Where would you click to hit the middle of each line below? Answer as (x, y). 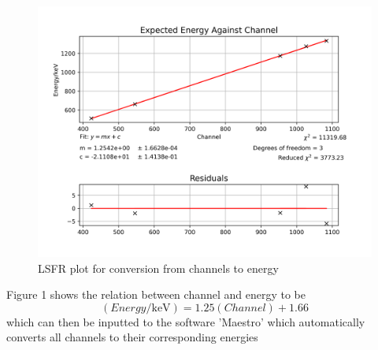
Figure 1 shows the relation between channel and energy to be (156, 294)
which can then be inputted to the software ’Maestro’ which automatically (186, 321)
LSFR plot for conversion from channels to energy (158, 268)
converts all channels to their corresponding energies (132, 337)
